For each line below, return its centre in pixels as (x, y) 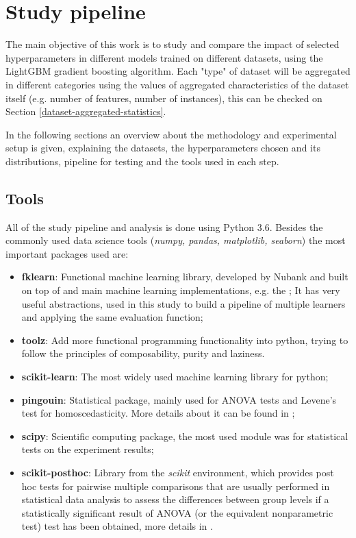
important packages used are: (67, 253)
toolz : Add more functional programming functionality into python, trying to (185, 340)
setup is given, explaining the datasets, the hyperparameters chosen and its (163, 148)
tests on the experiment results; (88, 449)
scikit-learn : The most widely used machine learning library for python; (175, 377)
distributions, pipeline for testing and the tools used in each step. (142, 161)
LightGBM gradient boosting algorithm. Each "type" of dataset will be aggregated (178, 71)
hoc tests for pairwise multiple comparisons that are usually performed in (176, 486)
